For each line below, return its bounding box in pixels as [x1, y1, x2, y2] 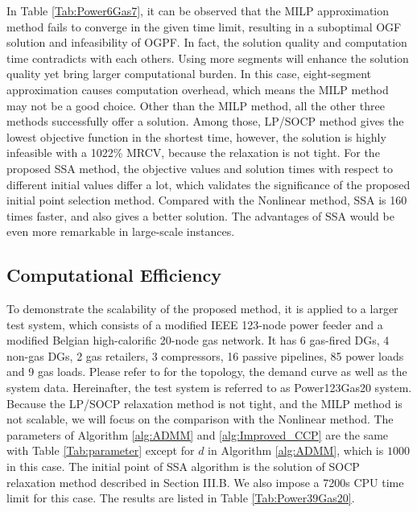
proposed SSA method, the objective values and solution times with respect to [6, 159, 393, 176]
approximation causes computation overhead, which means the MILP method [6, 81, 389, 97]
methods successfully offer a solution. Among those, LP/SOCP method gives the [6, 113, 404, 130]
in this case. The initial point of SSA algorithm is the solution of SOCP [6, 458, 360, 475]
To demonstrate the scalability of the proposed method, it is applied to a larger [6, 300, 398, 317]
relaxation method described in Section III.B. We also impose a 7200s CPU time [6, 473, 404, 490]
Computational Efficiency [6, 262, 222, 287]
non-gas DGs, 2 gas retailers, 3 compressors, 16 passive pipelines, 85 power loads [6, 347, 404, 364]
